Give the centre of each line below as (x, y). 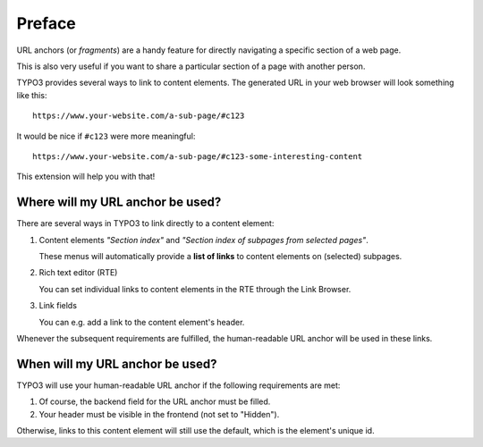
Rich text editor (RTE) (78, 273)
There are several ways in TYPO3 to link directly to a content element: (145, 223)
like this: (32, 95)
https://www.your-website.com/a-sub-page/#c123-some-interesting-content (198, 156)
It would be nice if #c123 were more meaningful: (106, 136)
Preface (46, 23)
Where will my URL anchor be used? (119, 202)
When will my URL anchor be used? (117, 363)
